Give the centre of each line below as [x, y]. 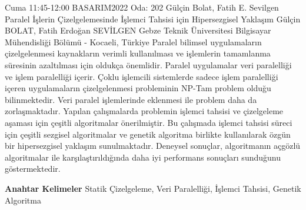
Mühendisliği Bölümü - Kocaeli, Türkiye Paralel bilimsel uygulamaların [133, 41]
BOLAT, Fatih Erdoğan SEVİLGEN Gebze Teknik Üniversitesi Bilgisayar [138, 30]
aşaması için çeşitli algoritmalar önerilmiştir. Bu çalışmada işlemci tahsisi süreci [149, 122]
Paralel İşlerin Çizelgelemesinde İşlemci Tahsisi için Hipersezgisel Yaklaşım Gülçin [153, 19]
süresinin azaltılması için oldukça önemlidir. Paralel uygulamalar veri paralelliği [148, 64]
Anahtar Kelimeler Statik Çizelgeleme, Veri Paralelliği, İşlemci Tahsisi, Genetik [153, 188]
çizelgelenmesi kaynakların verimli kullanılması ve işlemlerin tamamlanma [138, 53]
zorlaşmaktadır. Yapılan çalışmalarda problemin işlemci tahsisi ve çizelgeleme [144, 111]
